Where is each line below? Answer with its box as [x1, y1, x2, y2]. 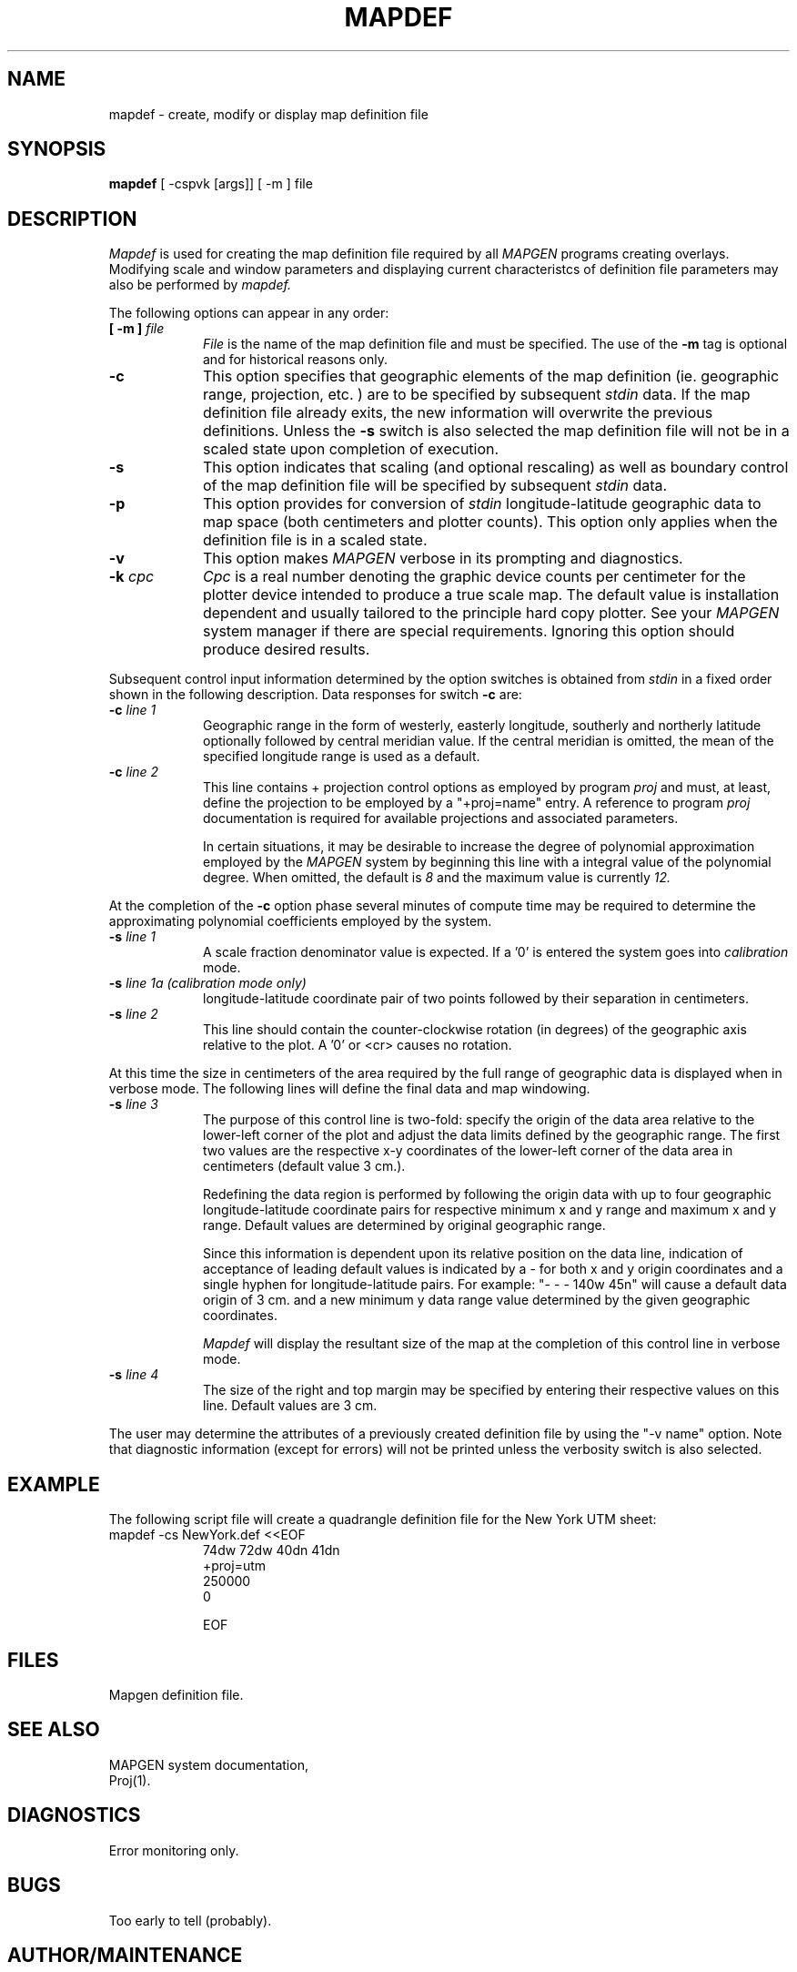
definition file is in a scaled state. [202, 531, 428, 550]
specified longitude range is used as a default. [203, 748, 480, 765]
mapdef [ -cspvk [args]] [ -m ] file [108, 176, 313, 192]
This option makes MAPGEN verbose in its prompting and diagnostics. [202, 549, 683, 568]
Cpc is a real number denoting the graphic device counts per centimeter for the [202, 567, 746, 586]
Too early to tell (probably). [108, 1912, 272, 1928]
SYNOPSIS [7, 137, 106, 161]
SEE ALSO [7, 1718, 100, 1742]
